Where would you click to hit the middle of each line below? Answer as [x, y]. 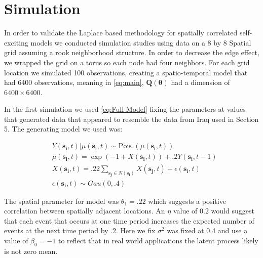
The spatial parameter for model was [62, 201]
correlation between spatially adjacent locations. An [85, 211]
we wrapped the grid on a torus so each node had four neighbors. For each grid [127, 62]
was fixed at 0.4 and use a [207, 230]
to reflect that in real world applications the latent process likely [158, 240]
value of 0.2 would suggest [214, 211]
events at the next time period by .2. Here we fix [80, 230]
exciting [16, 42]
